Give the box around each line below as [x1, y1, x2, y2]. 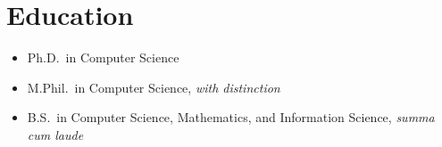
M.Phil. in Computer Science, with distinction [27, 78, 280, 96]
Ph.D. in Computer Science [27, 48, 179, 67]
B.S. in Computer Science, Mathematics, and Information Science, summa [27, 108, 435, 127]
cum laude [27, 125, 84, 143]
